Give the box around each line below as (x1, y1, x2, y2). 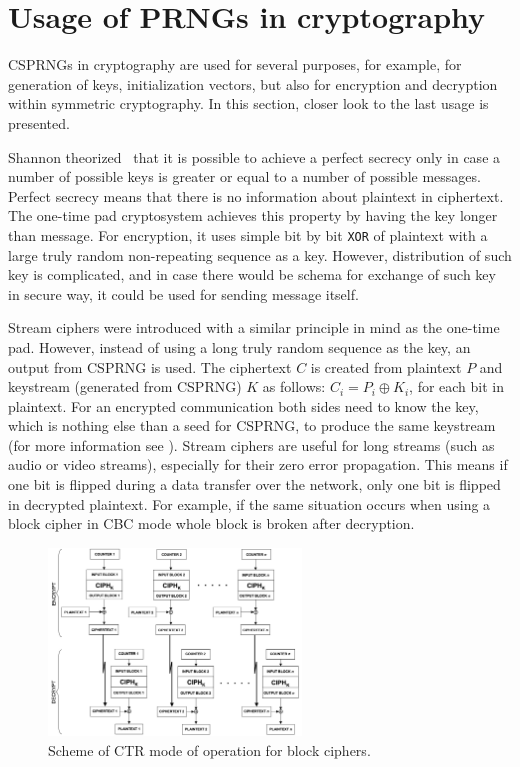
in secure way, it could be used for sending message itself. (8, 283, 359, 304)
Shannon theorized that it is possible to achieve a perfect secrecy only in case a (8, 146, 501, 167)
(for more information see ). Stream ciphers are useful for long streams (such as (8, 434, 495, 455)
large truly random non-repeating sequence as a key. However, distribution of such (8, 244, 512, 265)
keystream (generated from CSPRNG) (8, 376, 242, 397)
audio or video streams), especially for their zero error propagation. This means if (8, 454, 508, 475)
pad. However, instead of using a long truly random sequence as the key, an (8, 336, 471, 357)
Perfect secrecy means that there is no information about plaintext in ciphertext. (8, 185, 504, 206)
